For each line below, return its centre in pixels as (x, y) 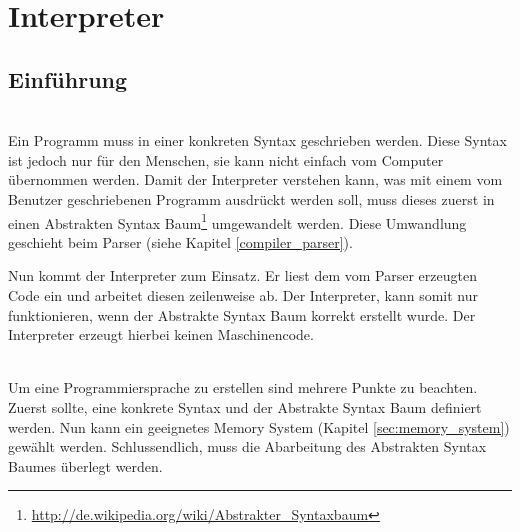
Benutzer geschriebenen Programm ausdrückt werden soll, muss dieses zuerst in (251, 198)
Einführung (68, 78)
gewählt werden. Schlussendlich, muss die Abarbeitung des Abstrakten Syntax (247, 446)
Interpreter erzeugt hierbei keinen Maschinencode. (161, 334)
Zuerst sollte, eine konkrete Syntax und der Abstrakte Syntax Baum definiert (245, 406)
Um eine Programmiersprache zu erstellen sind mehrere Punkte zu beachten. (243, 387)
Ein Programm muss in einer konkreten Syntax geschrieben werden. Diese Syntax (257, 140)
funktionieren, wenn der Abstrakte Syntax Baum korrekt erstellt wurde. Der (242, 314)
